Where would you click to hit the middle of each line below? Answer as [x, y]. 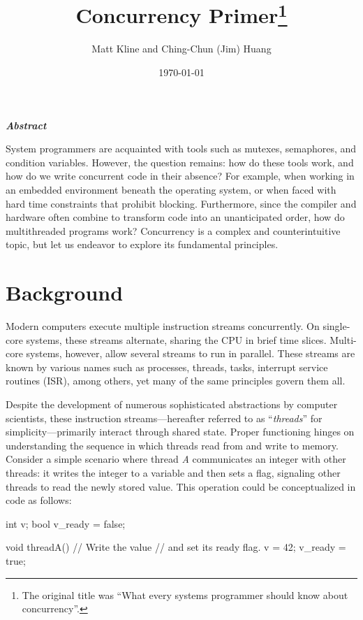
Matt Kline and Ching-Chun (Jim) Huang [181, 49]
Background [65, 293]
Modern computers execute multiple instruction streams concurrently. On [163, 326]
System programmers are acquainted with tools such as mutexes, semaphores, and [181, 149]
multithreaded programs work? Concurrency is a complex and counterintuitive [173, 230]
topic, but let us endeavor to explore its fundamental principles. [142, 244]
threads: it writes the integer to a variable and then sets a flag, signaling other [173, 473]
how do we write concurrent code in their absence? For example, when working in [180, 176]
